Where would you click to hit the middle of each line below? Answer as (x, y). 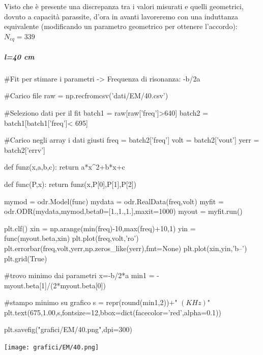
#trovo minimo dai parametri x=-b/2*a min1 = (79, 275)
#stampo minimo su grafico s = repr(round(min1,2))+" (91, 302)
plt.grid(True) (26, 258)
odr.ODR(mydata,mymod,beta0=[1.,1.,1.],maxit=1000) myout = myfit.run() (123, 211)
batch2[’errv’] (25, 149)
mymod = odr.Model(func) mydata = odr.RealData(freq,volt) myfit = (114, 201)
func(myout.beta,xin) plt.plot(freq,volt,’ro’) (71, 238)
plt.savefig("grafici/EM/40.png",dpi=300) (68, 329)
